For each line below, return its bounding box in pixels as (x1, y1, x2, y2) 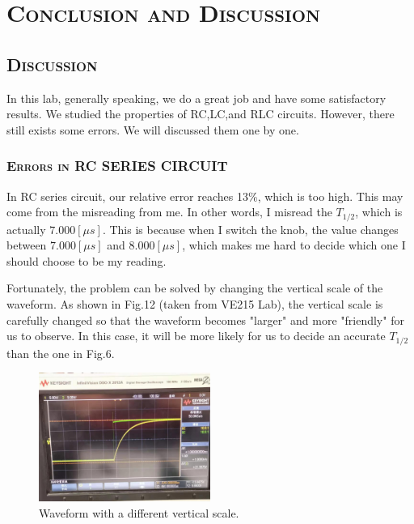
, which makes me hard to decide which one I (182, 236, 406, 253)
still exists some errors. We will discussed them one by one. (6, 121, 299, 138)
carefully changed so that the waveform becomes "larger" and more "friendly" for (6, 311, 404, 328)
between (6, 236, 47, 253)
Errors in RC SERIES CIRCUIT (6, 155, 228, 176)
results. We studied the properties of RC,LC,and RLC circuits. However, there (6, 105, 395, 122)
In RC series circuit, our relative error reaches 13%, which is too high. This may (6, 187, 403, 204)
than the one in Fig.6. (6, 344, 115, 361)
